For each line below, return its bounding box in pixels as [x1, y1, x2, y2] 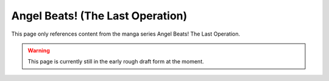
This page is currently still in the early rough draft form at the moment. [27, 58, 204, 65]
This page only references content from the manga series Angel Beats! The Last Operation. [11, 30, 241, 37]
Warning [27, 47, 50, 54]
